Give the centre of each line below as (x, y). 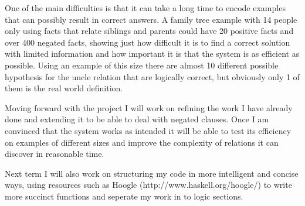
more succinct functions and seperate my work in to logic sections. (124, 196)
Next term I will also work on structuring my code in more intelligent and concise (152, 173)
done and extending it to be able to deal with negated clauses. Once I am (137, 119)
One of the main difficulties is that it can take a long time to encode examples (145, 8)
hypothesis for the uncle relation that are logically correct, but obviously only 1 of (152, 76)
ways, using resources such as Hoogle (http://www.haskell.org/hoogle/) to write (148, 185)
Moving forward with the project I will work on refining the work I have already (149, 107)
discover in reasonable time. (55, 154)
